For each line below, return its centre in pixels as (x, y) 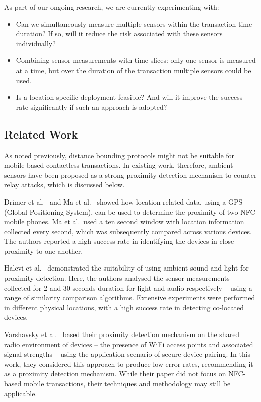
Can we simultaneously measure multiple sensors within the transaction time (134, 23)
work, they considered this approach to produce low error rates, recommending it (129, 363)
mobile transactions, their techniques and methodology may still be (127, 384)
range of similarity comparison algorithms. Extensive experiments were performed (130, 297)
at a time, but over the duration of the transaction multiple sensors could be (134, 70)
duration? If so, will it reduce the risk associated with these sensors (119, 33)
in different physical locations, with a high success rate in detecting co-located (124, 307)
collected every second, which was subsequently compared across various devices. (128, 231)
